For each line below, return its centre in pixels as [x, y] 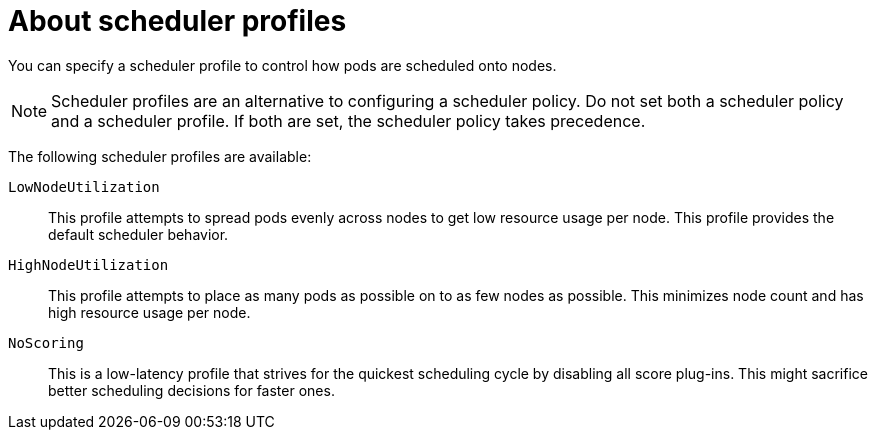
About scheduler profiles [177, 21]
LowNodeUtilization [84, 186]
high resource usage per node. [149, 312]
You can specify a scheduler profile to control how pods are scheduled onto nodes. [282, 65]
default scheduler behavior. [138, 234]
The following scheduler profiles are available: [160, 156]
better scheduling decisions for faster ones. [191, 390]
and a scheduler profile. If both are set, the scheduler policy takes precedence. [348, 120]
